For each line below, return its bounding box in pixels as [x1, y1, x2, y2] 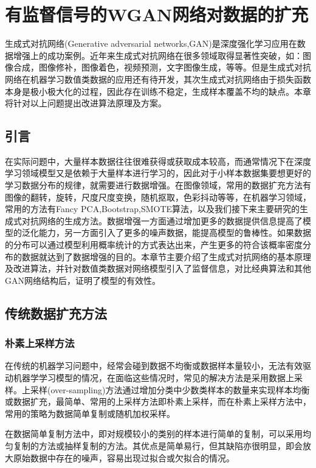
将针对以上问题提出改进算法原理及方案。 [5, 97, 167, 109]
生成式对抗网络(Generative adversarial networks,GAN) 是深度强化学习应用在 [5, 37, 297, 50]
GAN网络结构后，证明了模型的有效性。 [5, 274, 160, 286]
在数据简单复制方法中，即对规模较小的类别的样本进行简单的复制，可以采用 [5, 427, 303, 440]
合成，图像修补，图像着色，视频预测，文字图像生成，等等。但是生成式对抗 [13, 61, 311, 74]
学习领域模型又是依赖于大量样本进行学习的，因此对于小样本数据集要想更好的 [5, 167, 311, 179]
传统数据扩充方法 [5, 303, 107, 322]
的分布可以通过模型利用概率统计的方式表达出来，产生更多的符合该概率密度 [5, 238, 303, 251]
